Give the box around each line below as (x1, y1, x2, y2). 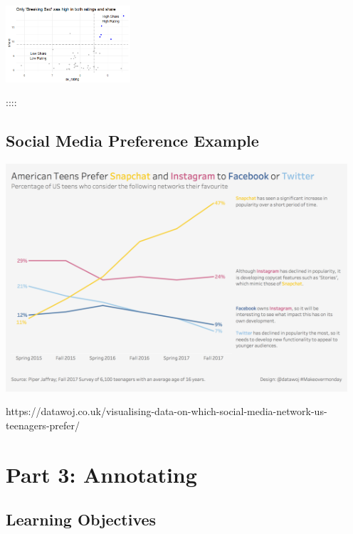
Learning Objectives (6, 508, 157, 530)
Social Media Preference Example (6, 130, 259, 152)
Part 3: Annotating (6, 459, 197, 488)
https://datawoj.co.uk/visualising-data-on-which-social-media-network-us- (6, 404, 327, 419)
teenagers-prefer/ (6, 417, 80, 432)
